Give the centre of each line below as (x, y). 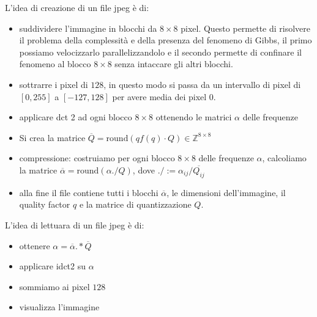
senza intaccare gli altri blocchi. (174, 64)
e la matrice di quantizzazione (135, 204)
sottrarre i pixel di (54, 84)
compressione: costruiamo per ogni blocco (97, 158)
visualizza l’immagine (59, 307)
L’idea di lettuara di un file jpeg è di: (75, 224)
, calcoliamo (284, 158)
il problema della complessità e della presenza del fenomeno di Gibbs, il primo (166, 40)
